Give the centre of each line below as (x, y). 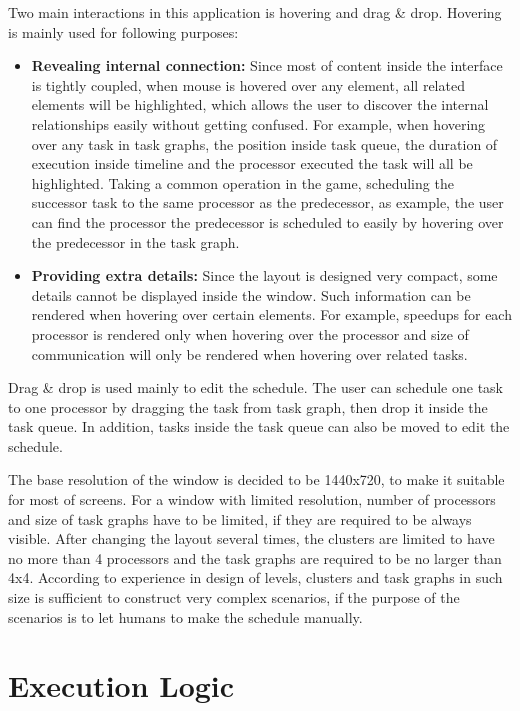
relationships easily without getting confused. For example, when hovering (258, 123)
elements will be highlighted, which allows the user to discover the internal (260, 104)
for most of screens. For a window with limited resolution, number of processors (252, 499)
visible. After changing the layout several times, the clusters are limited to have (251, 538)
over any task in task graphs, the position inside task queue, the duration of (264, 143)
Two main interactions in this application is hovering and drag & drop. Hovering (255, 12)
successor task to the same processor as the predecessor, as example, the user (267, 202)
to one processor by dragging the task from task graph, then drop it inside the (248, 406)
